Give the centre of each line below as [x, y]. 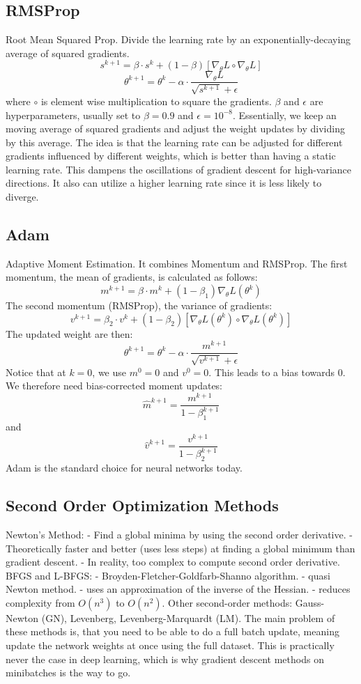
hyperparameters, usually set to [73, 115]
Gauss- [310, 602]
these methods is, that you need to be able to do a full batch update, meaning [172, 631]
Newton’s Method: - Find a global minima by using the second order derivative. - [179, 534]
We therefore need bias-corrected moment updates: [114, 386]
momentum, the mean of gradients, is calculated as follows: [132, 277]
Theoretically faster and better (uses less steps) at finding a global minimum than [180, 548]
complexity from [40, 602]
